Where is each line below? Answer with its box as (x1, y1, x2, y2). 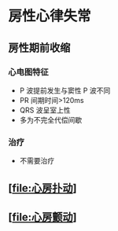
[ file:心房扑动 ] (8, 181, 77, 195)
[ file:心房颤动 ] (8, 210, 77, 224)
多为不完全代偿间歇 (19, 115, 83, 124)
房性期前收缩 (8, 41, 71, 54)
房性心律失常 (8, 7, 92, 25)
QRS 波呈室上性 (19, 105, 71, 115)
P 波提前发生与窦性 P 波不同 (19, 86, 111, 95)
